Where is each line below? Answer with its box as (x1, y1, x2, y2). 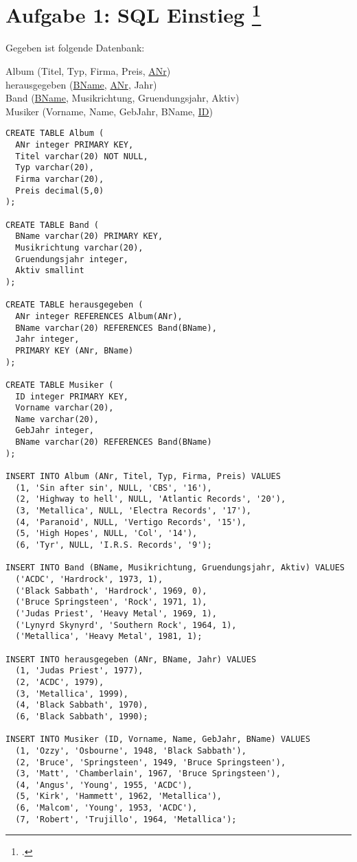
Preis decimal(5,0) (15, 185, 104, 196)
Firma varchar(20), (15, 174, 104, 185)
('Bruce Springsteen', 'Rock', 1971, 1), (15, 597, 207, 607)
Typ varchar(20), (15, 163, 94, 173)
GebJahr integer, (15, 426, 94, 436)
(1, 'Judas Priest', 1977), (15, 666, 143, 676)
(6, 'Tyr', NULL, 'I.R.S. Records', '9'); (15, 540, 212, 550)
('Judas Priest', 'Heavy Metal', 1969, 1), (15, 608, 217, 618)
